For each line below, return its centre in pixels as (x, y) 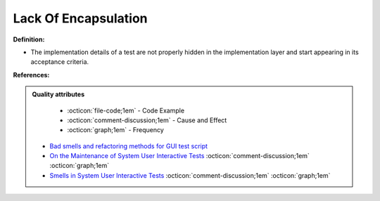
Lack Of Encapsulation (80, 18)
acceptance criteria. (60, 62)
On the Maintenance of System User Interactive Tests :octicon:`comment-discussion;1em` (179, 156)
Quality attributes (58, 94)
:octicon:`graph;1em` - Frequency (116, 130)
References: (31, 74)
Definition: (29, 39)
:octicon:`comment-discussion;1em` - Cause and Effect (147, 120)
